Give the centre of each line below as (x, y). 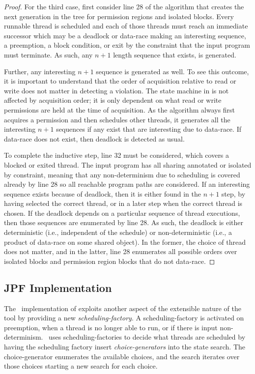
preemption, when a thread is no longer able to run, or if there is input (111, 327)
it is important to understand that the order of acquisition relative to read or (120, 81)
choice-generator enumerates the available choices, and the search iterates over (122, 356)
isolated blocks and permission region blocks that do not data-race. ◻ (110, 261)
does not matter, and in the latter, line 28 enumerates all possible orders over (121, 251)
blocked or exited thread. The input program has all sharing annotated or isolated (128, 164)
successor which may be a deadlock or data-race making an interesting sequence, (125, 35)
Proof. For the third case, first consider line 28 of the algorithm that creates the (124, 6)
